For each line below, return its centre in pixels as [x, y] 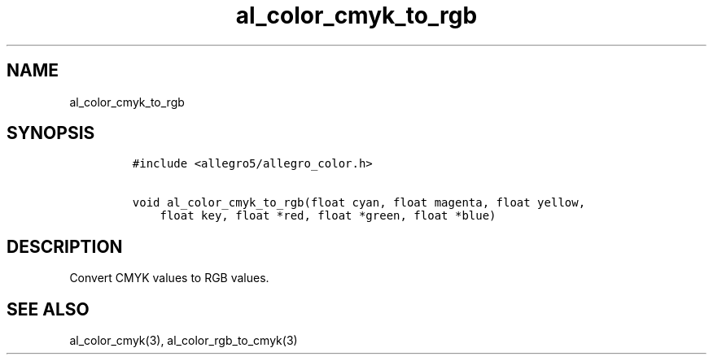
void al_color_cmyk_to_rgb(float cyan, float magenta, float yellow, [359, 203]
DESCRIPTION [65, 246]
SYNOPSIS [51, 133]
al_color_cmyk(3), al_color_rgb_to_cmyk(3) [184, 341]
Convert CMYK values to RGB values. [169, 278]
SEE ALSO [48, 309]
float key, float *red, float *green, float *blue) [328, 216]
